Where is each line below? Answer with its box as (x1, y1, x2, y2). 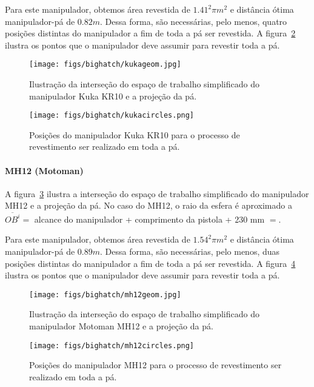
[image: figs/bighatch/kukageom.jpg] (29, 60, 181, 69)
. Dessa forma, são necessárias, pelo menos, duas (100, 244, 280, 257)
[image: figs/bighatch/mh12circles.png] (29, 341, 195, 350)
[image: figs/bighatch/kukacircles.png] (29, 111, 195, 120)
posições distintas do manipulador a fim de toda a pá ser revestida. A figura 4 (5, 257, 296, 269)
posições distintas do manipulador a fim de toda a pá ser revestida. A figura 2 (5, 27, 296, 39)
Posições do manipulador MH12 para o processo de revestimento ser (29, 358, 282, 371)
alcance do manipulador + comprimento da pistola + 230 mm (34, 212, 265, 225)
